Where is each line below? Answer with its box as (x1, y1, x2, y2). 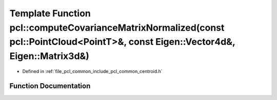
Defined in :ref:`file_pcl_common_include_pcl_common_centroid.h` (22, 68, 163, 74)
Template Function (9, 8, 91, 19)
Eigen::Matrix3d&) (9, 51, 90, 62)
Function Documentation (9, 82, 91, 90)
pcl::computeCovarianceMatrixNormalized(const (9, 22, 225, 33)
